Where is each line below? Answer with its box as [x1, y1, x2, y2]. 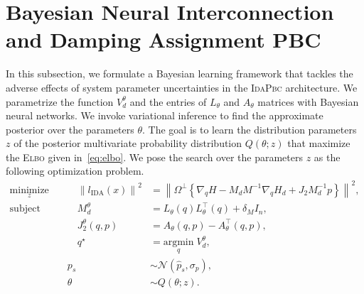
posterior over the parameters [6, 121, 134, 136]
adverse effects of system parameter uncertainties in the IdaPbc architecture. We [6, 80, 358, 94]
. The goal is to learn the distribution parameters [142, 121, 357, 136]
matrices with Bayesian [257, 94, 359, 109]
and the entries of [129, 94, 207, 109]
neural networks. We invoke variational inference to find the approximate [6, 108, 323, 123]
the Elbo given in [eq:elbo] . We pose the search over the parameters [6, 149, 303, 164]
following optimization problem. [6, 163, 144, 178]
